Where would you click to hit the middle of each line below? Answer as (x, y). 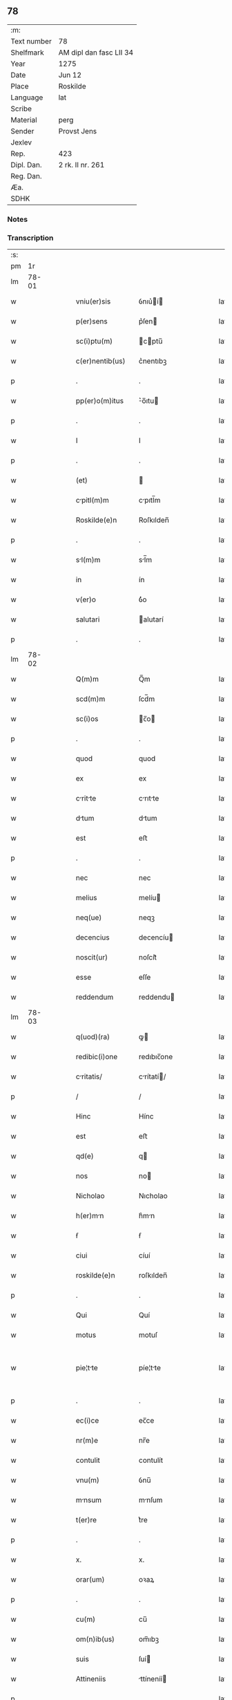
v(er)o (86, 599)
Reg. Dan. (27, 176)
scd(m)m (90, 699)
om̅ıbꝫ (149, 1639)
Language (27, 97)
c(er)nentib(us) (100, 361)
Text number (31, 41)
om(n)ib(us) (95, 1639)
